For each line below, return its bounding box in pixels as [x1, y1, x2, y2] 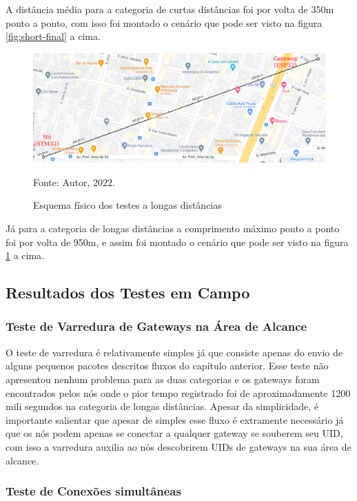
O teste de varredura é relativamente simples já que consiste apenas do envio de [6, 345, 343, 359]
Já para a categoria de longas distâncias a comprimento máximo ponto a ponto [6, 221, 340, 235]
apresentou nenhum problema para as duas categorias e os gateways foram [6, 371, 320, 386]
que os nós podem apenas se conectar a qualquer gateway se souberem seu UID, [6, 426, 343, 440]
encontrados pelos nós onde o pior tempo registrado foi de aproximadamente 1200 [6, 385, 351, 400]
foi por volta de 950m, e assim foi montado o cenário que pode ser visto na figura [6, 234, 349, 249]
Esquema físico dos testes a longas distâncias [33, 198, 222, 212]
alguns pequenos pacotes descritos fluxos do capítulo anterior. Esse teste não [6, 358, 329, 373]
